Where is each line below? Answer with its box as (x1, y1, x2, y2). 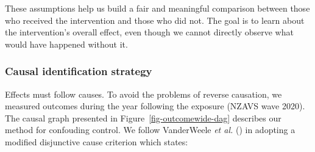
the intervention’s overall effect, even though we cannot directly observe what (5, 26, 294, 38)
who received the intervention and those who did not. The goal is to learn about (5, 13, 305, 26)
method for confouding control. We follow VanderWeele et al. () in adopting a (5, 123, 296, 136)
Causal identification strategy (5, 63, 152, 79)
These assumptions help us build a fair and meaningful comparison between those (5, 2, 310, 14)
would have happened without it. (5, 37, 128, 50)
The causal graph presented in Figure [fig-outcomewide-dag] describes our (5, 111, 281, 124)
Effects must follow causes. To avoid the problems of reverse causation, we (5, 87, 282, 100)
